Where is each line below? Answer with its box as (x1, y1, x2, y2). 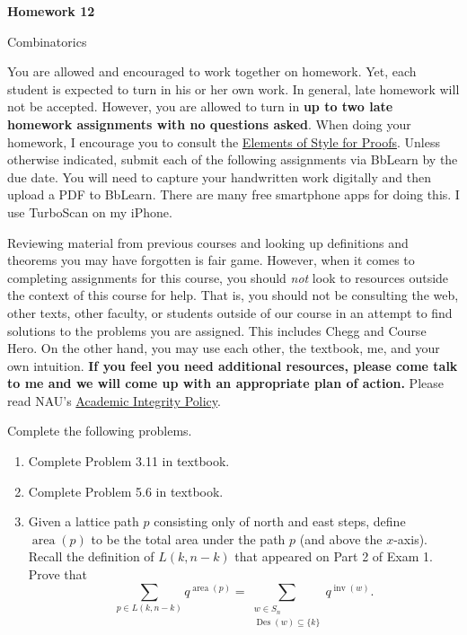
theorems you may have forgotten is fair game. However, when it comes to (7, 251, 415, 269)
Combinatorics (7, 31, 87, 50)
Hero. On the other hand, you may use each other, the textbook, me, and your (7, 339, 440, 357)
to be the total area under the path (91, 529, 286, 548)
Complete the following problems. (7, 421, 192, 440)
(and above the (299, 529, 383, 548)
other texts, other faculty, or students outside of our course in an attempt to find (7, 303, 453, 322)
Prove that (28, 565, 87, 584)
